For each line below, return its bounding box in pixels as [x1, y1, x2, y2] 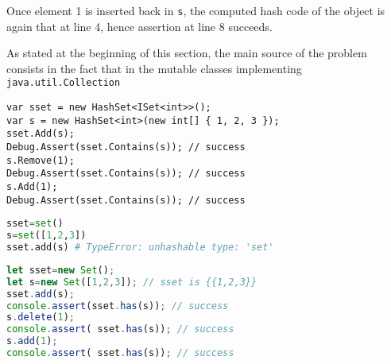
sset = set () [6, 218, 64, 230]
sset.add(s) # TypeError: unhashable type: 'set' [6, 242, 274, 254]
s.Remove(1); [6, 154, 75, 166]
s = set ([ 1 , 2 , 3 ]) [6, 230, 87, 242]
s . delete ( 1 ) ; [6, 312, 75, 323]
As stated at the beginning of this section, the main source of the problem [6, 45, 367, 61]
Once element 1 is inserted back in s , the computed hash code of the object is [6, 2, 385, 18]
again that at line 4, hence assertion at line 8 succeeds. [6, 17, 273, 34]
